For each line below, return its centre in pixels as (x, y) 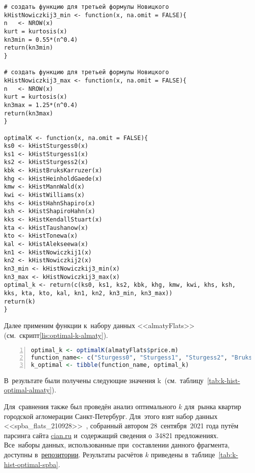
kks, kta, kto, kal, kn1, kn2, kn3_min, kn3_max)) (88, 293)
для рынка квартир (213, 406)
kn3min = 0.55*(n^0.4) (41, 40)
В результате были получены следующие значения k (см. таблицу (104, 380)
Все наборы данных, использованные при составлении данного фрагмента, (117, 445)
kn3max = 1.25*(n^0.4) (41, 105)
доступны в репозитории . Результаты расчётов (74, 454)
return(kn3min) (29, 48)
